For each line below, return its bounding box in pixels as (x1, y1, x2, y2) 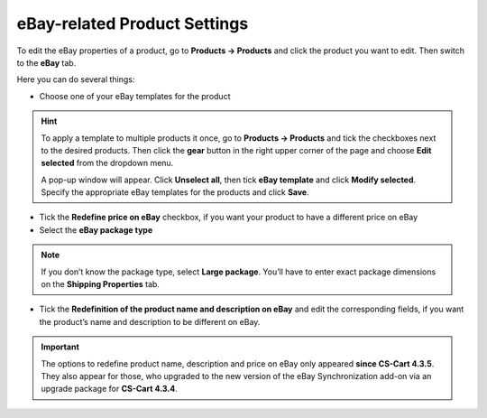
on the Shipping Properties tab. (41, 279, 160, 290)
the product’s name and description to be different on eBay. (39, 316, 261, 327)
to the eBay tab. (16, 57, 77, 68)
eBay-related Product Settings (16, 14, 249, 33)
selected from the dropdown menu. (41, 158, 174, 169)
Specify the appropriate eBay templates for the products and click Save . (41, 187, 310, 198)
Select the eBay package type (39, 224, 153, 235)
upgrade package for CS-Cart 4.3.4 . (41, 384, 178, 395)
